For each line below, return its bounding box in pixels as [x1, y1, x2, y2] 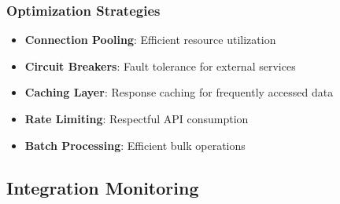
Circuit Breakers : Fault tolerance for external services [24, 57, 296, 74]
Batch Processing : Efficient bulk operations [24, 137, 246, 153]
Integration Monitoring [6, 175, 199, 199]
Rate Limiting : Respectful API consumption [24, 111, 249, 126]
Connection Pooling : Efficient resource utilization [24, 31, 276, 48]
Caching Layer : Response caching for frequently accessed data [24, 84, 334, 100]
